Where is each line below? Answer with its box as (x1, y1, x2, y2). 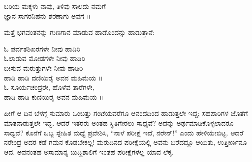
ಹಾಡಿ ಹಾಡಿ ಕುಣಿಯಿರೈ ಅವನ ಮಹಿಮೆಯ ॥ (4, 91, 104, 102)
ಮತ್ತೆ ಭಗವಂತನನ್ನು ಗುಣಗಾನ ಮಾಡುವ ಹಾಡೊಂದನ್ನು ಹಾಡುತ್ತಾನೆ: (4, 27, 155, 37)
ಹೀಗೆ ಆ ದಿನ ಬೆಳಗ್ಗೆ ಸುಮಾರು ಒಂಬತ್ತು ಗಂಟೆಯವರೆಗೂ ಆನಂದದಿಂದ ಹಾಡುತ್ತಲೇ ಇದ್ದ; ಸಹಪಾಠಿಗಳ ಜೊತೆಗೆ (4, 108, 248, 118)
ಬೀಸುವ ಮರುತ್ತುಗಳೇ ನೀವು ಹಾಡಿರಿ (4, 62, 83, 73)
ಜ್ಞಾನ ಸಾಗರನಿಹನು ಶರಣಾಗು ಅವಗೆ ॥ (4, 10, 91, 21)
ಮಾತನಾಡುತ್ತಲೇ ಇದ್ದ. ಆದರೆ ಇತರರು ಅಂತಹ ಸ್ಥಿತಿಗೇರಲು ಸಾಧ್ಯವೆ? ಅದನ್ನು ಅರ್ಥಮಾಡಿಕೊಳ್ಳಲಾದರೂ (4, 117, 234, 128)
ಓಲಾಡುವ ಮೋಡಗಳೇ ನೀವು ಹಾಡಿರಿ (4, 53, 86, 63)
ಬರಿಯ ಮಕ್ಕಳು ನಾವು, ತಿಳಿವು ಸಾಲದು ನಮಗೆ (4, 1, 106, 11)
